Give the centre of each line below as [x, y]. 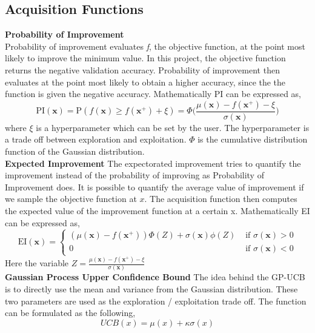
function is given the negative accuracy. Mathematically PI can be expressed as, [153, 94]
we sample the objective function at [71, 199]
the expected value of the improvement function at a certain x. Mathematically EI [157, 210]
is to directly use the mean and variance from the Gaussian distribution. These [151, 288]
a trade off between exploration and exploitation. [96, 139]
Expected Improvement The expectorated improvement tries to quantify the [153, 163]
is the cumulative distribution [253, 139]
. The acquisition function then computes [221, 199]
